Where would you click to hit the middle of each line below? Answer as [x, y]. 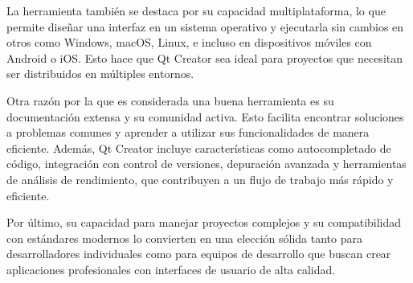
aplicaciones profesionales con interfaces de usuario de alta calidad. [171, 269]
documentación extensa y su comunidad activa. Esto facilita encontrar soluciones [205, 116]
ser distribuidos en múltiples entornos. [100, 74]
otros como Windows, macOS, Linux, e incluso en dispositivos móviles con [189, 42]
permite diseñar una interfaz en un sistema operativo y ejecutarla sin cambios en [205, 26]
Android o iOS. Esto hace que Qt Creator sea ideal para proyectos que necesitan [205, 57]
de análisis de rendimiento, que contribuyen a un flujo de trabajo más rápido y [200, 179]
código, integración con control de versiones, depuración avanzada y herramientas [206, 164]
